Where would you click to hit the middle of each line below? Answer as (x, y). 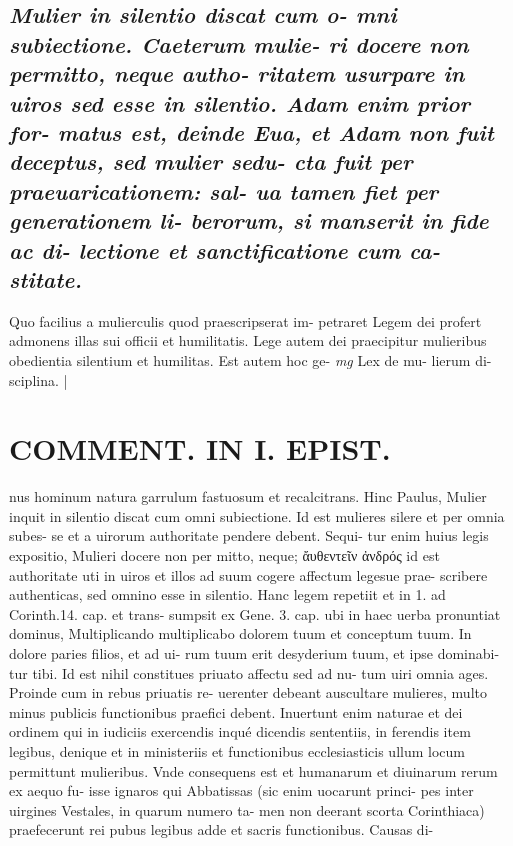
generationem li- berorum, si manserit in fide (249, 220)
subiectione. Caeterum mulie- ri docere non (239, 43)
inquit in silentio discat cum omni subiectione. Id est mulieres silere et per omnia (257, 515)
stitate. (46, 278)
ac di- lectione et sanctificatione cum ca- (225, 249)
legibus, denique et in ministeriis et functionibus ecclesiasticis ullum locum (237, 750)
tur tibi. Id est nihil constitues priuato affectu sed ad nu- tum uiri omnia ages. (249, 672)
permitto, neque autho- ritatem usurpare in (237, 73)
